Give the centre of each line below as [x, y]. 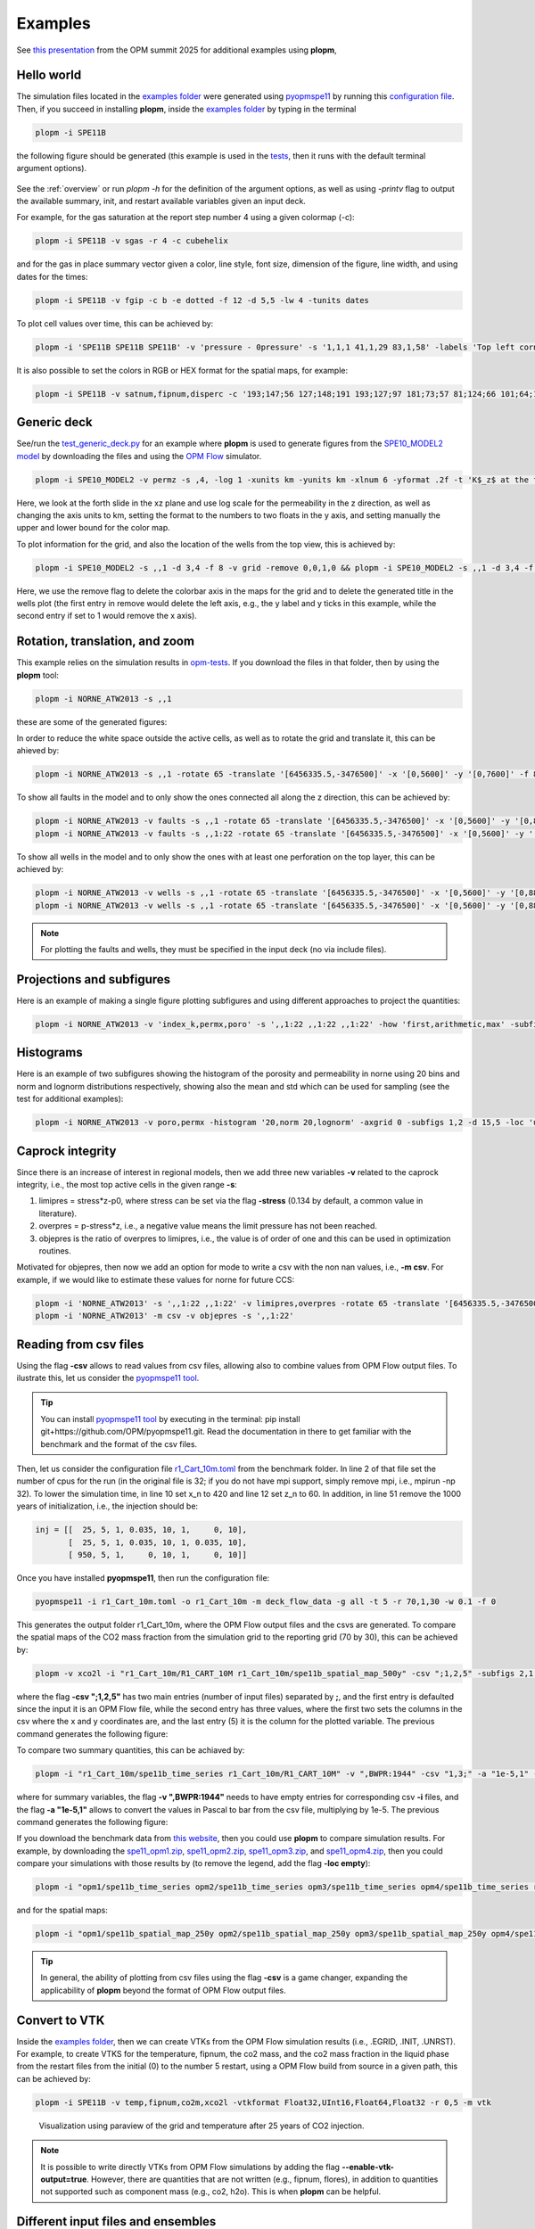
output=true [64, 2179]
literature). [58, 1213]
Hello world [49, 75]
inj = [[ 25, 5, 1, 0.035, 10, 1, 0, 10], [141, 1530]
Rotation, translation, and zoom [106, 642]
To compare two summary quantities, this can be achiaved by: [131, 1750]
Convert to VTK [61, 2020]
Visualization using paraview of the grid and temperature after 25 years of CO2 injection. [202, 2126]
